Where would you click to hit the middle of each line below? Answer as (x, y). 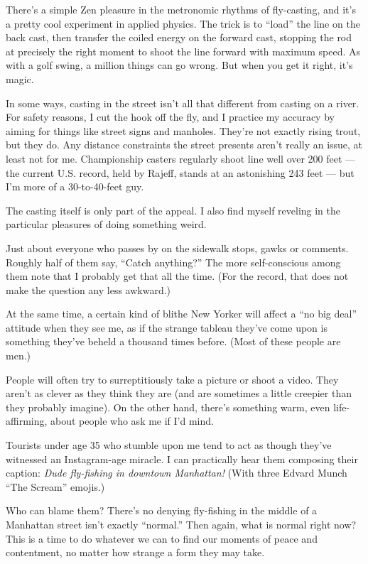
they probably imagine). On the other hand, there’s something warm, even (168, 407)
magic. (20, 78)
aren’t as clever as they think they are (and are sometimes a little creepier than (179, 393)
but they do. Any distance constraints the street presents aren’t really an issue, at (184, 145)
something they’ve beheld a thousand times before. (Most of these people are (173, 341)
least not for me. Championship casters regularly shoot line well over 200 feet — (181, 158)
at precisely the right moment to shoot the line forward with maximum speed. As (183, 51)
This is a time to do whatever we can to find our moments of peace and (162, 538)
